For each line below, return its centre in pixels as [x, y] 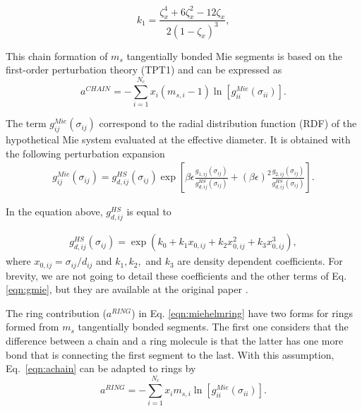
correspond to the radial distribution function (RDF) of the [228, 123]
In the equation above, [54, 212]
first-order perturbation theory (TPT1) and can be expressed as [144, 70]
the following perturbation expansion [85, 153]
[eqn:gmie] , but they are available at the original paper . [127, 289]
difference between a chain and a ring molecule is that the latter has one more [175, 341]
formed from [32, 327]
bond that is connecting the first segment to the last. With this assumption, [170, 354]
